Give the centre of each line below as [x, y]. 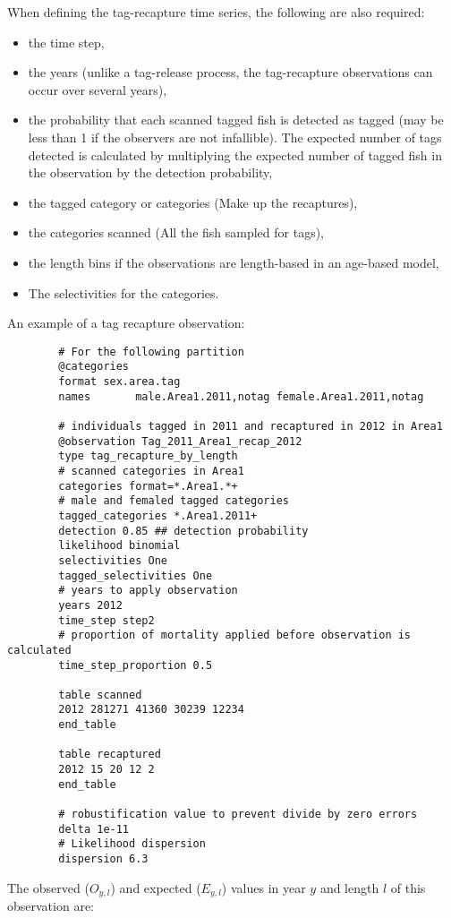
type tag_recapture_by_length [148, 456]
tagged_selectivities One [136, 575]
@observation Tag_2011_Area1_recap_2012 [180, 441]
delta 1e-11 [94, 829]
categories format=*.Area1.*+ [148, 486]
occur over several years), [98, 89]
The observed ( [48, 887]
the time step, [66, 42]
